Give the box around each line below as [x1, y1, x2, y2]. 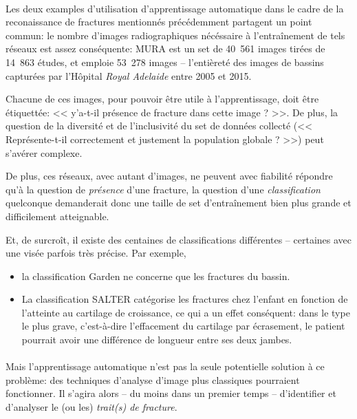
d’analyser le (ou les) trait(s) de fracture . [6, 400, 177, 414]
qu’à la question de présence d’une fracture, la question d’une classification [6, 182, 321, 196]
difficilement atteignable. [6, 208, 109, 223]
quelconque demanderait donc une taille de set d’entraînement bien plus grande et [6, 195, 351, 210]
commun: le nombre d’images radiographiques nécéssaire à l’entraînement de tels [6, 28, 345, 42]
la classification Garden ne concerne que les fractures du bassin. [21, 268, 290, 283]
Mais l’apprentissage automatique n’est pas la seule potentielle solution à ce [6, 359, 325, 374]
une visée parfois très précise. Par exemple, [6, 246, 186, 260]
